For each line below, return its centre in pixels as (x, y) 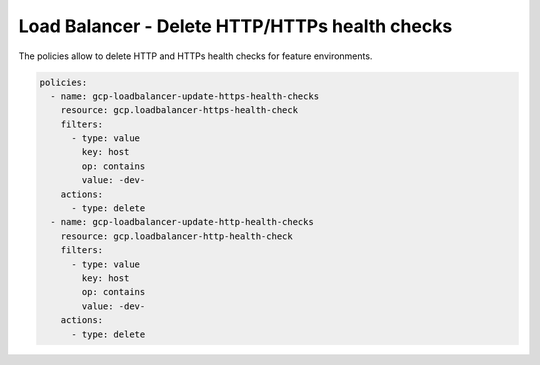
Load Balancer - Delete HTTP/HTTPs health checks (235, 26)
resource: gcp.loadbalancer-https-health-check (179, 110)
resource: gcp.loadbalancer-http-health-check (177, 236)
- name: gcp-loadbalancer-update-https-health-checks (185, 96)
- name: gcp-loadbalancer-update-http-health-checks (182, 222)
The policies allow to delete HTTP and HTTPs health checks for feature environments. (195, 56)
